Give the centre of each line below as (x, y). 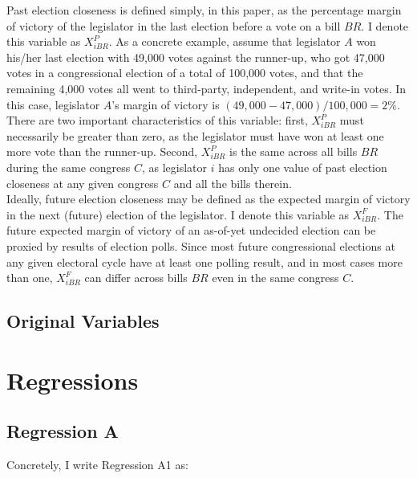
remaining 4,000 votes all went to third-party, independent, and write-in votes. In (206, 88)
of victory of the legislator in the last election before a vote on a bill (174, 25)
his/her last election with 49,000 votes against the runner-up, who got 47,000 (196, 57)
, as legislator (174, 167)
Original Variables (83, 321)
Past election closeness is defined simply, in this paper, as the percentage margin (204, 10)
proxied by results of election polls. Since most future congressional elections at (201, 245)
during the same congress (69, 167)
